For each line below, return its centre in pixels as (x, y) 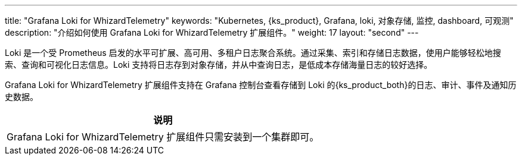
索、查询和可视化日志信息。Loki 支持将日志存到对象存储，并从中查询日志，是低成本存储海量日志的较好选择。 (219, 65)
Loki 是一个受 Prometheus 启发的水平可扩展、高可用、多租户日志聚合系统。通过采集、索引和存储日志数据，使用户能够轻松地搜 (253, 53)
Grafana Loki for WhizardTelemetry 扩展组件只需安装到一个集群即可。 (163, 137)
